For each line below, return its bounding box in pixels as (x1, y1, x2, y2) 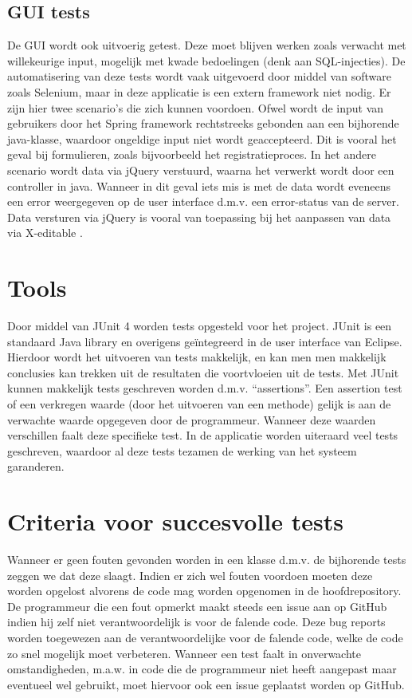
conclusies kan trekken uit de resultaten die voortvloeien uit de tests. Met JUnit (7, 364, 399, 381)
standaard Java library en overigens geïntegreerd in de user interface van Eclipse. (7, 333, 402, 349)
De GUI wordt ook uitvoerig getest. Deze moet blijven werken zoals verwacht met (7, 37, 406, 53)
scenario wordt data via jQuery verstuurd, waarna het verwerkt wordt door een (7, 161, 394, 178)
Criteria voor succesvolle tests (7, 505, 343, 538)
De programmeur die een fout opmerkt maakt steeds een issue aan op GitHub (7, 597, 387, 614)
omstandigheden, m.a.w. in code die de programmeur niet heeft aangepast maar (7, 661, 397, 677)
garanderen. (7, 458, 65, 475)
